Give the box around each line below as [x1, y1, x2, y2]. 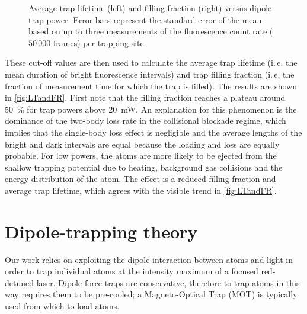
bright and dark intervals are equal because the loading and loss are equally [5, 137, 280, 150]
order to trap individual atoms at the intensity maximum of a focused [5, 265, 258, 277]
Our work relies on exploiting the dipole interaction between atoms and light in [5, 253, 293, 265]
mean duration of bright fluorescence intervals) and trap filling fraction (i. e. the [5, 68, 295, 80]
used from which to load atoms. [5, 300, 120, 312]
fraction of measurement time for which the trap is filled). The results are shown [5, 79, 297, 92]
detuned [5, 276, 34, 289]
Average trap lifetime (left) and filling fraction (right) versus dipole [28, 2, 272, 14]
